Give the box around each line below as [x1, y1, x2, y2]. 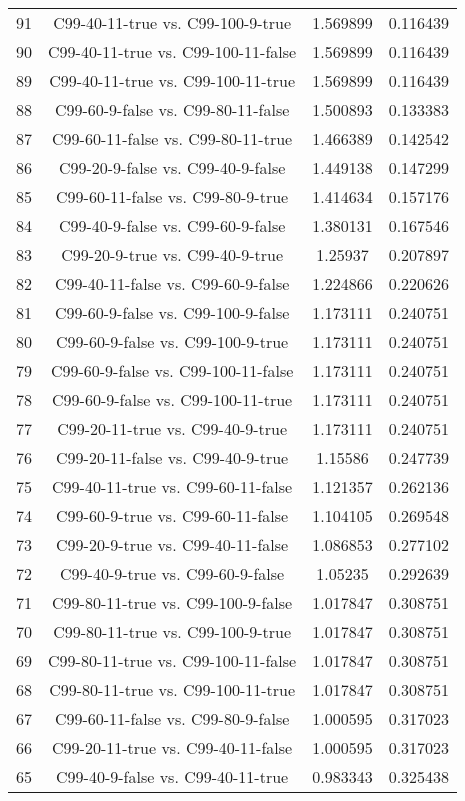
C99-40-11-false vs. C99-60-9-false [54, 272, 290, 295]
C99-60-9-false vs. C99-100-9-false [54, 301, 290, 324]
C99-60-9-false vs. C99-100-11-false [50, 359, 294, 382]
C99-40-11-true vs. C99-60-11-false [52, 475, 293, 498]
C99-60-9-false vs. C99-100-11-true [52, 388, 293, 411]
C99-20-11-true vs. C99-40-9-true [57, 417, 288, 440]
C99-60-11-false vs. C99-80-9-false [54, 707, 290, 730]
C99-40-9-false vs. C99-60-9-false [58, 214, 286, 237]
